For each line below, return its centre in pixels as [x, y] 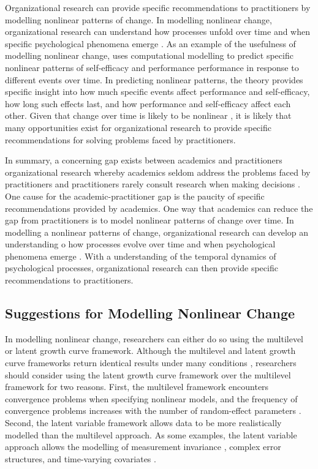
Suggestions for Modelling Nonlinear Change [150, 313]
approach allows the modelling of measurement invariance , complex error [143, 447]
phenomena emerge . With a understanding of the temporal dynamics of [141, 256]
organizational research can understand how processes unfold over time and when [158, 32]
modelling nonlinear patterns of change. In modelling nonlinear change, [138, 19]
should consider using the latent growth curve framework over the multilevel [148, 374]
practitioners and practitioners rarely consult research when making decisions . [153, 184]
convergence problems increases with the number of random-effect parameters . [153, 411]
